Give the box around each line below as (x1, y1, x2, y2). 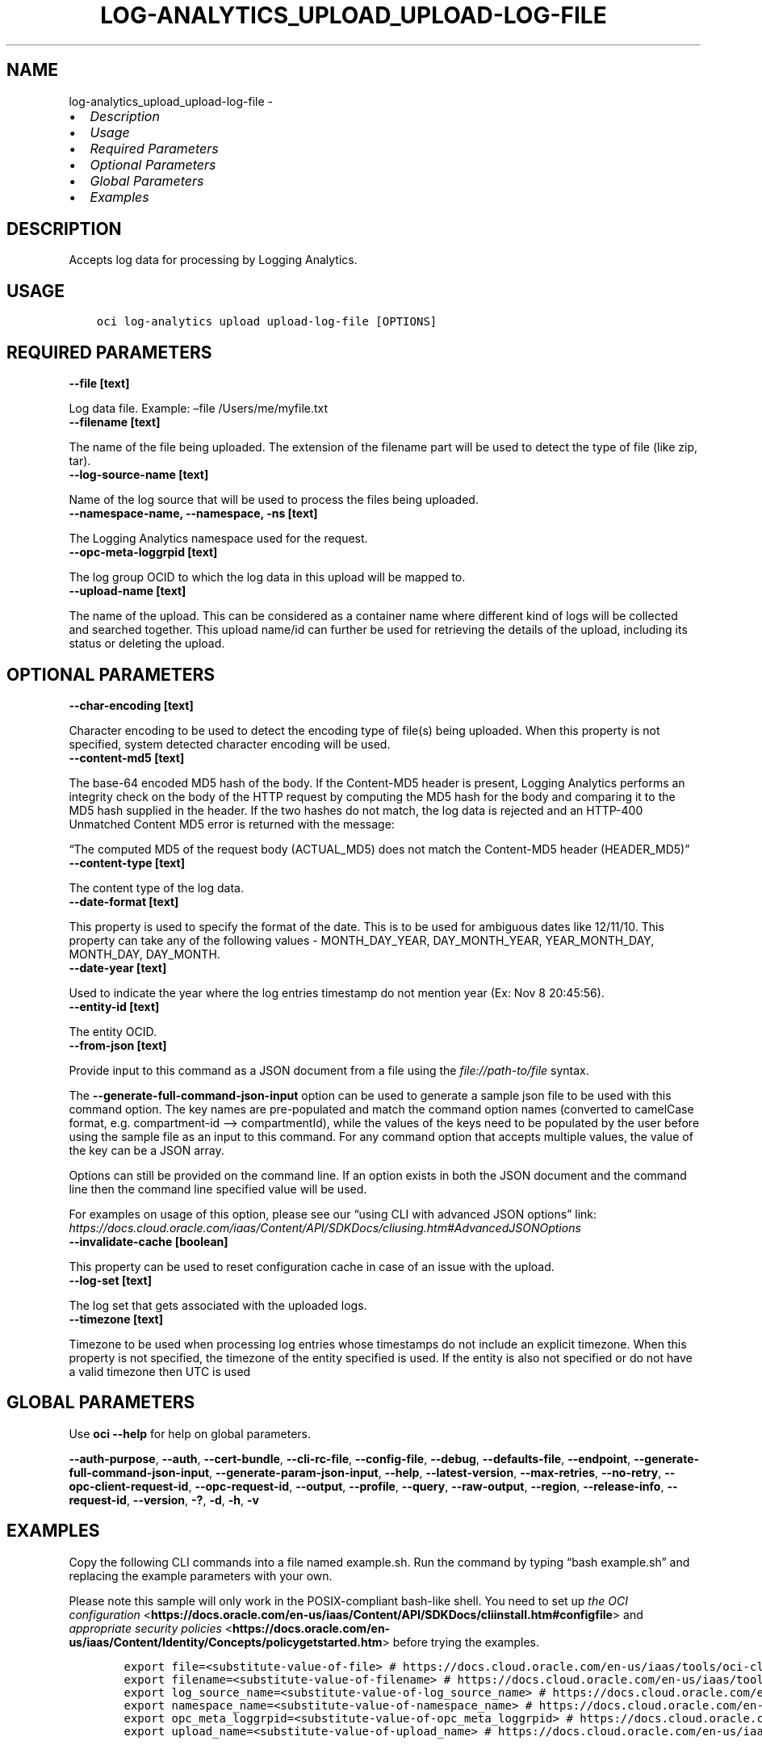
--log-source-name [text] (69, 468, 209, 482)
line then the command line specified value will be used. (69, 1181, 367, 1196)
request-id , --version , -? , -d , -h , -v (69, 1492, 259, 1507)
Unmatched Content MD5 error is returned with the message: (69, 816, 395, 831)
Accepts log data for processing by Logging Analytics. (69, 253, 358, 267)
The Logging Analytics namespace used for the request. (69, 531, 368, 546)
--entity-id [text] (69, 999, 160, 1013)
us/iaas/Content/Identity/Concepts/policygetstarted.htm (69, 1634, 383, 1649)
